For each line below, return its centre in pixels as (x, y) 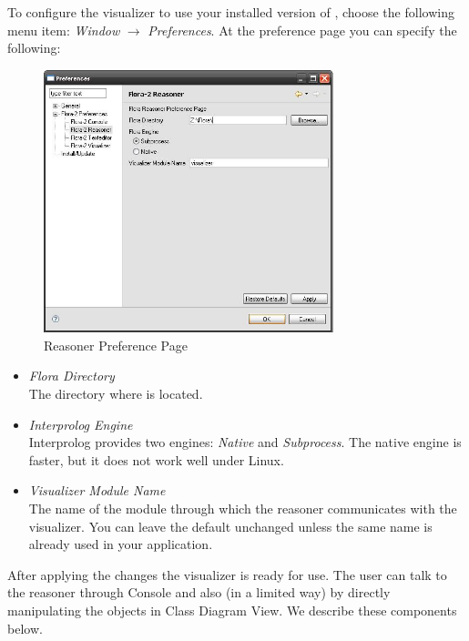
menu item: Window (64, 30)
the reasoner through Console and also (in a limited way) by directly (199, 592)
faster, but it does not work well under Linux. (156, 459)
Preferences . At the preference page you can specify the (302, 30)
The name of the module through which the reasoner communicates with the (243, 508)
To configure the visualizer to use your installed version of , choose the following (231, 12)
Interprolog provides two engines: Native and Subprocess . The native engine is (245, 442)
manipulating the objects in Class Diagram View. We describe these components (232, 610)
